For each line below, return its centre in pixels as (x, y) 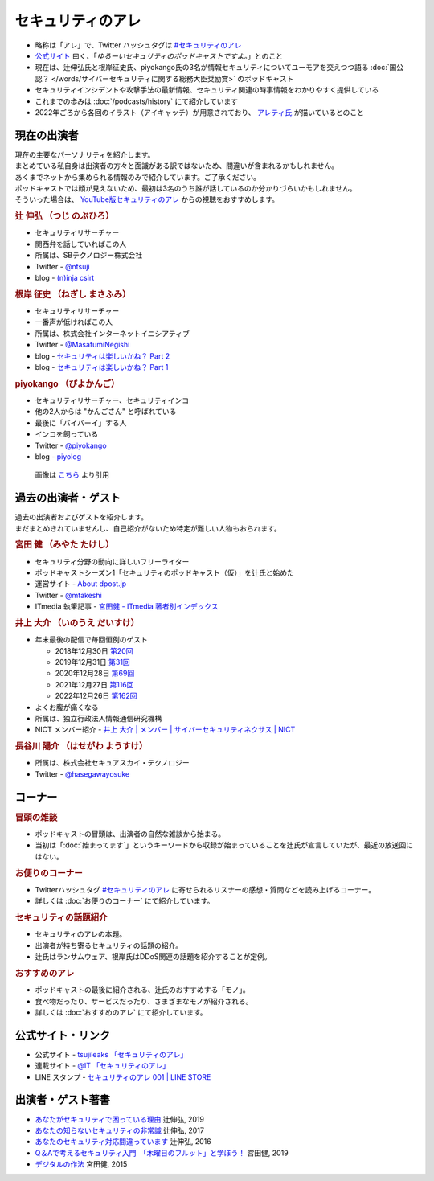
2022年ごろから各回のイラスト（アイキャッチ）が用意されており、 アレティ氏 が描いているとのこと (200, 112)
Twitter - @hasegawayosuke (82, 774)
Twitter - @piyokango (71, 445)
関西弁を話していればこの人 (81, 244)
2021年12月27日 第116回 (94, 684)
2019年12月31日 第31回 (92, 662)
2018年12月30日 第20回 (94, 650)
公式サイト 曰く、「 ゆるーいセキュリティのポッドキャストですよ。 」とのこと (159, 55)
